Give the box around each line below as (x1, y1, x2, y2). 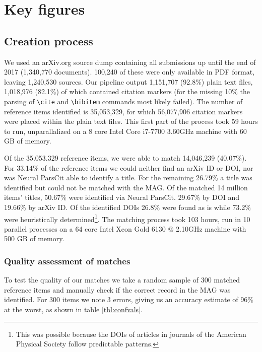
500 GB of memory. (4, 233, 64, 244)
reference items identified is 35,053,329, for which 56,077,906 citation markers (4, 106, 243, 116)
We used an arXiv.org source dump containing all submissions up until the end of (4, 56, 256, 67)
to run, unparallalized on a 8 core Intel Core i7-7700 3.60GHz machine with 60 (4, 125, 247, 136)
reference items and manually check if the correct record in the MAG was (4, 284, 231, 295)
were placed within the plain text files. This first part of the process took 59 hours (4, 116, 258, 126)
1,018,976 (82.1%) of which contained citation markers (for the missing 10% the (4, 86, 250, 97)
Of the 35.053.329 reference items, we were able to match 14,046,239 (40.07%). (4, 152, 247, 163)
